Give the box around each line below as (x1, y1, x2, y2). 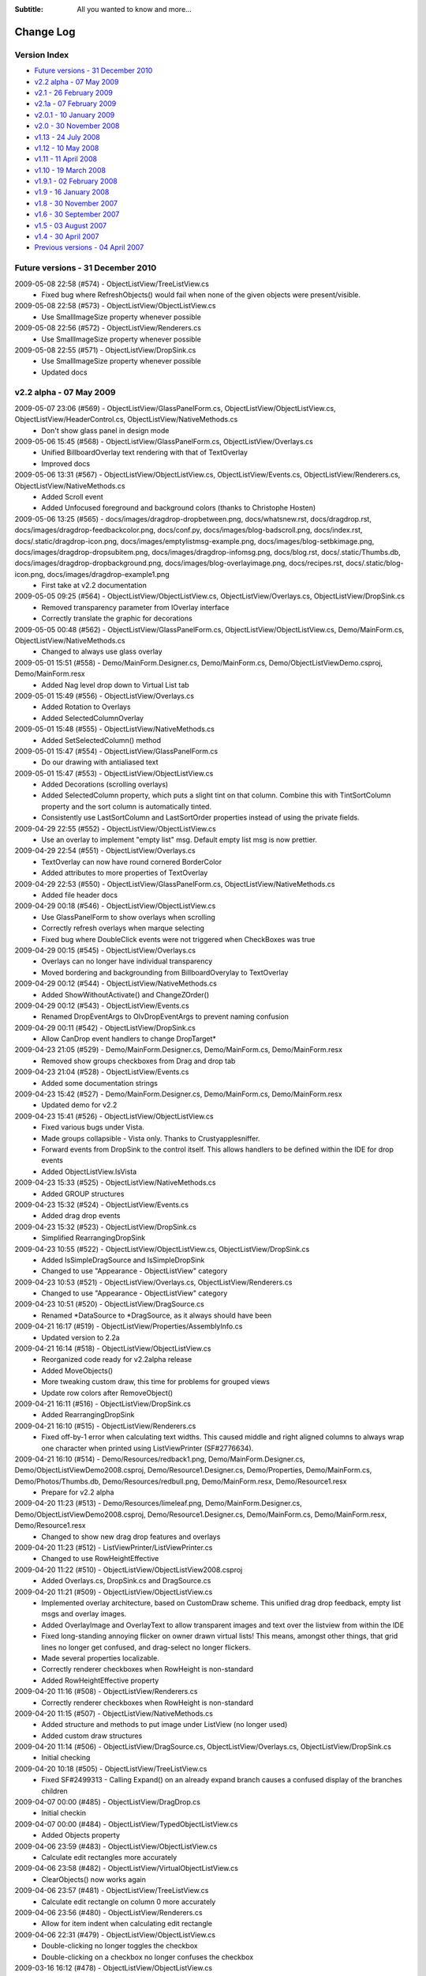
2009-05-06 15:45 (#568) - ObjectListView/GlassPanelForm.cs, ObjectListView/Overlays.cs (14, 436, 313, 446)
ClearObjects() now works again (41, 1874, 146, 1884)
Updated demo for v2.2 (41, 1100, 118, 1110)
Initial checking (41, 1753, 91, 1763)
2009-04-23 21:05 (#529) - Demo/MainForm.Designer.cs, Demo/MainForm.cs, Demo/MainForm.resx (14, 1045, 343, 1054)
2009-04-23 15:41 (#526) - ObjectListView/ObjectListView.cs (14, 1111, 215, 1121)
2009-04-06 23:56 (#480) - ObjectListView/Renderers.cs (14, 1907, 203, 1917)
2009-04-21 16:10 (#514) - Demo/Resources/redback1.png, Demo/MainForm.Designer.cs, (14, 1454, 305, 1464)
